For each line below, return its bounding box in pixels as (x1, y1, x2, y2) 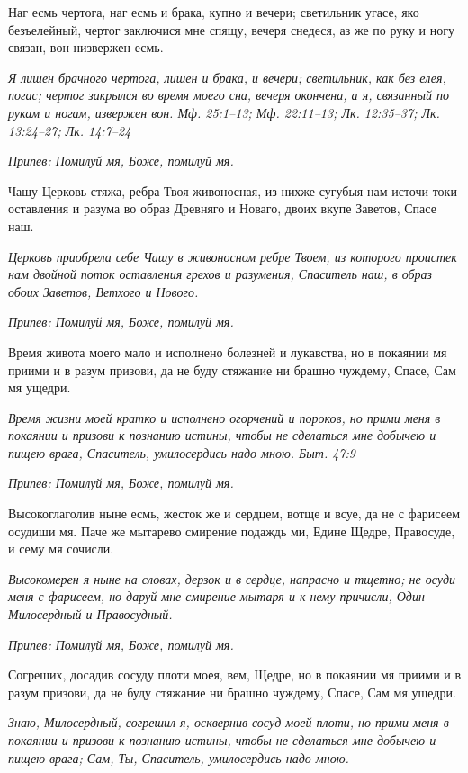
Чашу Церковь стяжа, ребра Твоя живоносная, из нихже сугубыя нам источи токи (8, 181, 457, 200)
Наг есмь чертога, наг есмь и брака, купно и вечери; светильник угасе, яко (8, 3, 419, 21)
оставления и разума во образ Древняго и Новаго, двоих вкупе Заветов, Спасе (8, 199, 436, 218)
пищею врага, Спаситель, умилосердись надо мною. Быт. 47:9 (8, 443, 356, 462)
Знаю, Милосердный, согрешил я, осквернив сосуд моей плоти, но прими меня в (8, 713, 449, 732)
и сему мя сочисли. (8, 539, 114, 558)
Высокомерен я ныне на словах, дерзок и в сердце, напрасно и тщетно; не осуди (8, 569, 456, 588)
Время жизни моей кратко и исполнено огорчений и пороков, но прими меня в (8, 408, 441, 427)
